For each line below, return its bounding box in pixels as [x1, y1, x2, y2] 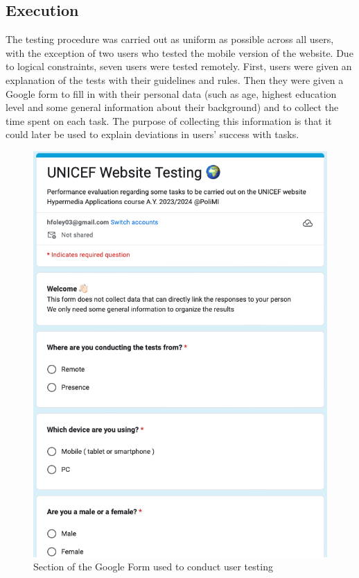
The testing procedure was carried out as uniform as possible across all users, [6, 32, 334, 46]
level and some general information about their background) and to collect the [6, 100, 339, 114]
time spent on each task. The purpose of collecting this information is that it [6, 113, 332, 128]
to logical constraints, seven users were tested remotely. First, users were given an [6, 59, 352, 74]
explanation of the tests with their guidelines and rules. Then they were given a [6, 72, 344, 87]
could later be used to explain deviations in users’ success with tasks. [6, 127, 299, 142]
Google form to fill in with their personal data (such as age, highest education [6, 86, 337, 101]
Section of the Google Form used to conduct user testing [33, 559, 273, 574]
